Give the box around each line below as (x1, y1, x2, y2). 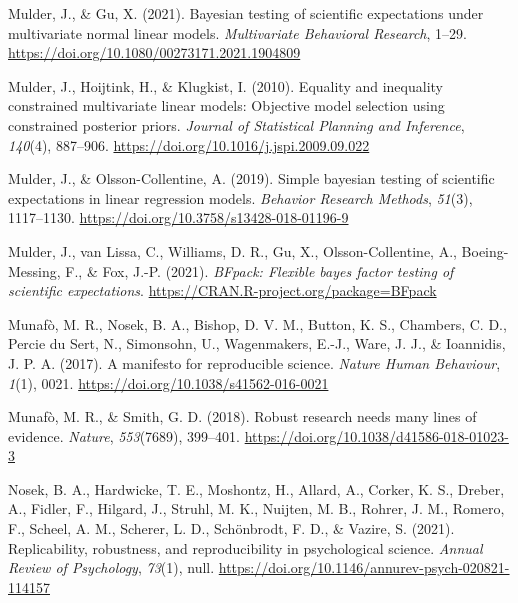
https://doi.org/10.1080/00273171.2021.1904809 (8, 42, 301, 63)
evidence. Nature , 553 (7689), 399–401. (8, 425, 241, 446)
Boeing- (461, 240, 509, 261)
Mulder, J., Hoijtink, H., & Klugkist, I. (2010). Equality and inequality (8, 75, 443, 96)
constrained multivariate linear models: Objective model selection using (8, 95, 445, 116)
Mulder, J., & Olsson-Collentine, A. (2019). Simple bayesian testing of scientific (8, 168, 495, 189)
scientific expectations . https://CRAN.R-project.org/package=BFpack (8, 280, 437, 301)
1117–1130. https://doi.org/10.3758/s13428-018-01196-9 (8, 207, 349, 228)
